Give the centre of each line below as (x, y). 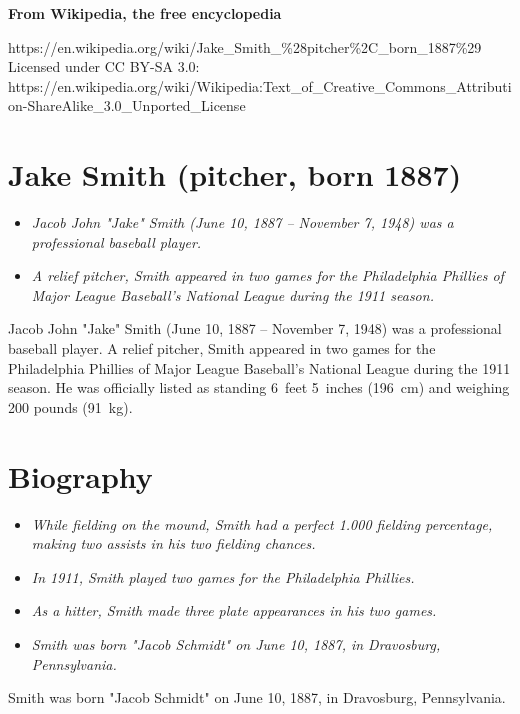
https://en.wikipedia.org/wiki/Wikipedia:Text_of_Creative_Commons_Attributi (260, 85)
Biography (80, 475)
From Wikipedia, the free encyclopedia (145, 13)
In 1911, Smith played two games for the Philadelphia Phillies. (223, 576)
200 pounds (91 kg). (70, 406)
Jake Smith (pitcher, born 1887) (235, 174)
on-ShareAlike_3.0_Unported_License (127, 105)
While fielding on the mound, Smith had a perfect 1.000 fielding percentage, (262, 523)
